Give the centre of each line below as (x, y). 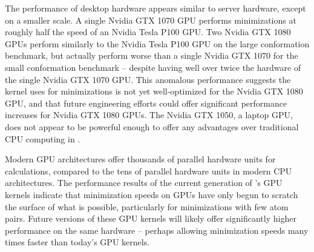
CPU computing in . (43, 138)
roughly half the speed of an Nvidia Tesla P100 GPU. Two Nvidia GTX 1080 (148, 32)
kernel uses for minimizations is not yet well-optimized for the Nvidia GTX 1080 (154, 91)
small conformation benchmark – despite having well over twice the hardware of (153, 67)
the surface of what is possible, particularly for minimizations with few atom (147, 206)
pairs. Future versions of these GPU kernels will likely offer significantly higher (151, 218)
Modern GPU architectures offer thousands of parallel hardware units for (140, 159)
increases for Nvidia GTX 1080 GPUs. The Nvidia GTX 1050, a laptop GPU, (149, 115)
